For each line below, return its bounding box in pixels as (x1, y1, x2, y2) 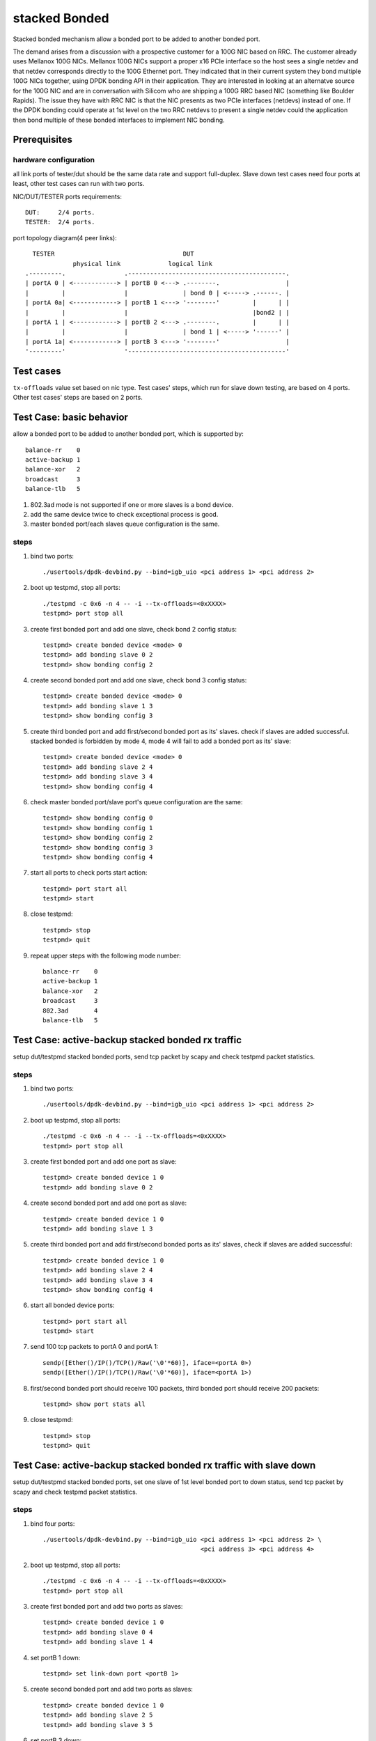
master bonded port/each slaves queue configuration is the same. (30, 520, 220, 529)
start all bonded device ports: (30, 1301, 115, 1309)
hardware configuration (13, 155, 95, 165)
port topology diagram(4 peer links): (13, 233, 118, 242)
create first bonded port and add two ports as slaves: (30, 1602, 183, 1610)
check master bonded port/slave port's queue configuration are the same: (30, 797, 243, 806)
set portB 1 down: (30, 1653, 81, 1662)
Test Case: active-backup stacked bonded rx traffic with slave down (13, 1460, 316, 1471)
